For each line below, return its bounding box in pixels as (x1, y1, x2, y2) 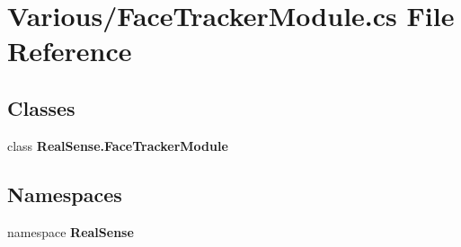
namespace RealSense (7, 222, 134, 241)
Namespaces (7, 180, 122, 207)
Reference (7, 32, 132, 69)
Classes (7, 93, 75, 121)
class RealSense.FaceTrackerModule (7, 136, 228, 154)
